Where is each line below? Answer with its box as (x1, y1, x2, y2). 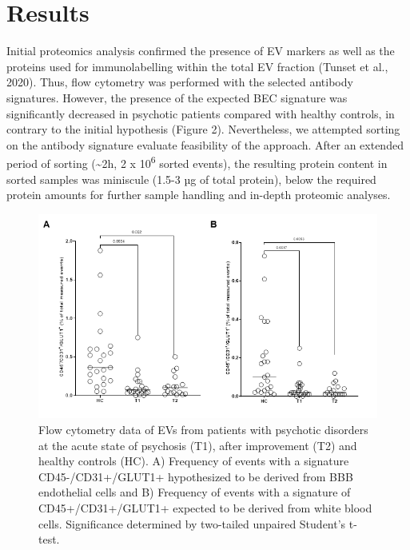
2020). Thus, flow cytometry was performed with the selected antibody (6, 74, 353, 90)
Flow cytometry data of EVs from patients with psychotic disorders (38, 421, 368, 438)
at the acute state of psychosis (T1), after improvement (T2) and (38, 436, 357, 453)
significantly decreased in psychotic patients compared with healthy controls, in (6, 105, 395, 122)
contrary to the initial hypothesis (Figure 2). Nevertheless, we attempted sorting (6, 121, 400, 137)
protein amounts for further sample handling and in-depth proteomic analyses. (6, 186, 391, 203)
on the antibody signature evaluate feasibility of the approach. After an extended (6, 136, 404, 153)
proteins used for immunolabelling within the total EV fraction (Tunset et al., (6, 58, 388, 74)
